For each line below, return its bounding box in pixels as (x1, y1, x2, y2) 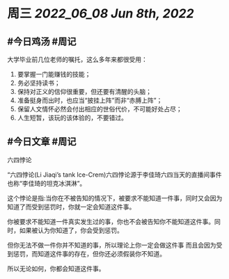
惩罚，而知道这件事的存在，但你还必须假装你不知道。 (13, 249, 166, 257)
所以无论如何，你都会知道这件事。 (7, 264, 105, 273)
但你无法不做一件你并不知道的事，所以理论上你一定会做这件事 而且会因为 (7, 241, 216, 249)
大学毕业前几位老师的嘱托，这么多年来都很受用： (7, 56, 148, 63)
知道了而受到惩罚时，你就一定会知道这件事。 (7, 202, 136, 211)
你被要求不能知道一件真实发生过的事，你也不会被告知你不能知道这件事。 (7, 217, 214, 225)
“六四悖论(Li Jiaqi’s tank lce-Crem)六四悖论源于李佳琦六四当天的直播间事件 (7, 170, 222, 179)
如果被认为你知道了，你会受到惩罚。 (19, 226, 123, 234)
